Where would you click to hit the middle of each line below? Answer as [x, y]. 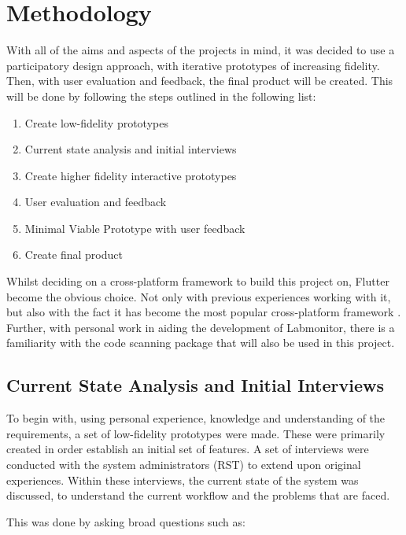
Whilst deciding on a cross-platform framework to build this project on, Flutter [198, 281]
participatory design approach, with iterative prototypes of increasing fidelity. [193, 65]
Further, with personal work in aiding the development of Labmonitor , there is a [201, 327]
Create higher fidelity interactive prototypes [131, 175]
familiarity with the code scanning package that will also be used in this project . [201, 343]
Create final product [74, 255]
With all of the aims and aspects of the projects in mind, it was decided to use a [201, 50]
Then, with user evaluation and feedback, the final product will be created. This [200, 81]
